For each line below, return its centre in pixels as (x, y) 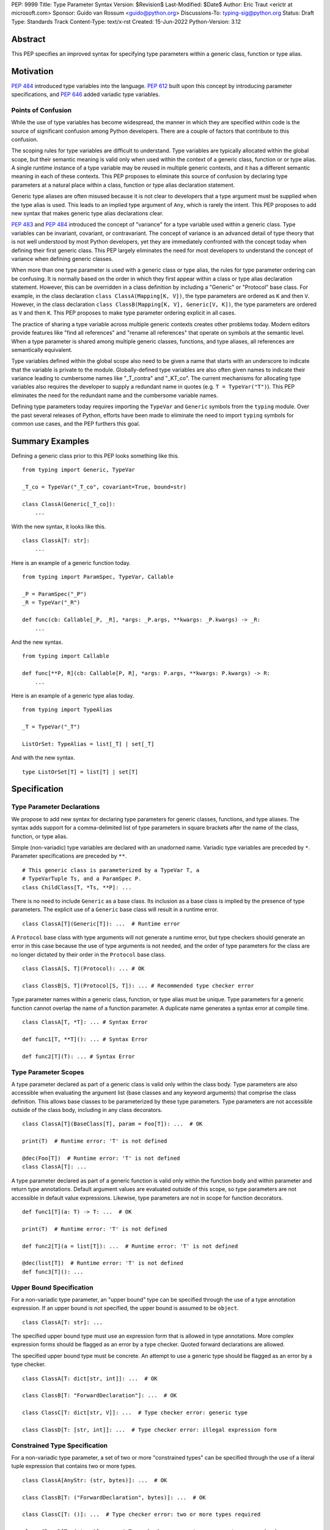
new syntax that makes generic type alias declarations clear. (87, 214)
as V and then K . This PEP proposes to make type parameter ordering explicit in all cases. (124, 313)
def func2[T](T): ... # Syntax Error (79, 1056)
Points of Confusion (42, 110)
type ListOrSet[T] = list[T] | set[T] (80, 772)
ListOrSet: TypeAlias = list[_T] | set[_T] (88, 744)
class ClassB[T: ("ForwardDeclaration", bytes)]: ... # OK (114, 1497)
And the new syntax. (37, 642)
